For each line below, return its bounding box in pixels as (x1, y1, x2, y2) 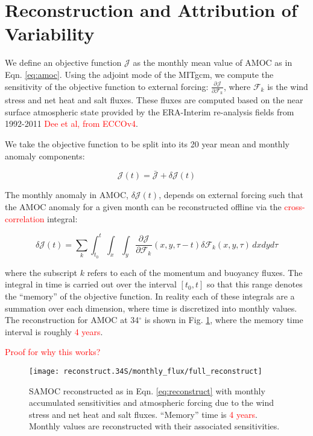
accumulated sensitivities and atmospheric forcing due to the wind (29, 396, 274, 409)
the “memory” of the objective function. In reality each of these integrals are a (5, 290, 295, 303)
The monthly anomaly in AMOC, (5, 188, 128, 201)
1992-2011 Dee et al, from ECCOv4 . (5, 117, 138, 130)
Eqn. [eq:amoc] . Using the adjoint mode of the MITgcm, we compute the (5, 68, 274, 80)
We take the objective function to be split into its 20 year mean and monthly (5, 138, 289, 150)
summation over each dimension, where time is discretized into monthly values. (5, 301, 297, 314)
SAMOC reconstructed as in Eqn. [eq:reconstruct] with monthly (29, 384, 265, 397)
